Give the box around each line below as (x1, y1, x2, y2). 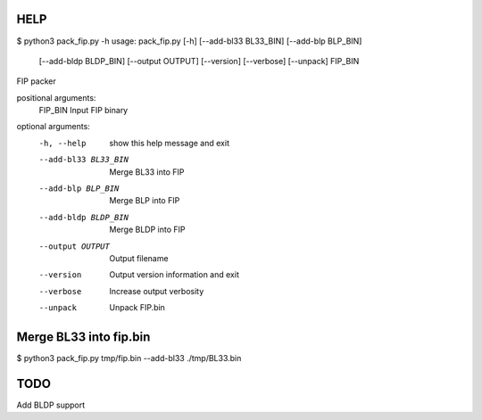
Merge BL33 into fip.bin (16, 329, 151, 344)
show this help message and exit (109, 137, 229, 148)
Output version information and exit (109, 269, 240, 280)
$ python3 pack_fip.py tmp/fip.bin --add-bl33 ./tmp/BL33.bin (16, 353, 242, 364)
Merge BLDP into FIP (109, 224, 186, 235)
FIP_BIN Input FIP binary (38, 105, 129, 116)
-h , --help (38, 138, 87, 148)
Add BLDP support (16, 399, 86, 410)
